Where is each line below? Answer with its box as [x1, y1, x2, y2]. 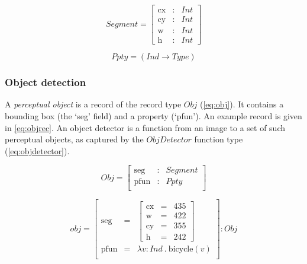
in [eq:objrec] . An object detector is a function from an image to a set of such [5, 121, 286, 133]
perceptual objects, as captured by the [5, 133, 144, 145]
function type [194, 133, 243, 145]
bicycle [168, 244, 193, 253]
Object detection [5, 75, 86, 90]
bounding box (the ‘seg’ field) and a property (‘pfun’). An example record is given [5, 109, 302, 122]
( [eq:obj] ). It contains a [199, 98, 284, 110]
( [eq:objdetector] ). [5, 144, 70, 157]
